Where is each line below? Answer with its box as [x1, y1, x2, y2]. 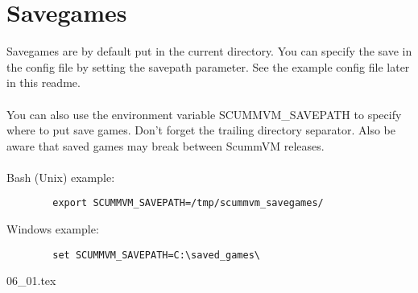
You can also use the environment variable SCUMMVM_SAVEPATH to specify [6, 105, 402, 122]
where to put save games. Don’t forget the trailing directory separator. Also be [6, 122, 395, 138]
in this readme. [6, 74, 81, 91]
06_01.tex [6, 272, 56, 289]
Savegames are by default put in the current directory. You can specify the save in [6, 43, 412, 60]
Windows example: [6, 221, 99, 237]
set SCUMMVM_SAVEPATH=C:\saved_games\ [52, 249, 260, 261]
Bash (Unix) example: [6, 168, 115, 185]
